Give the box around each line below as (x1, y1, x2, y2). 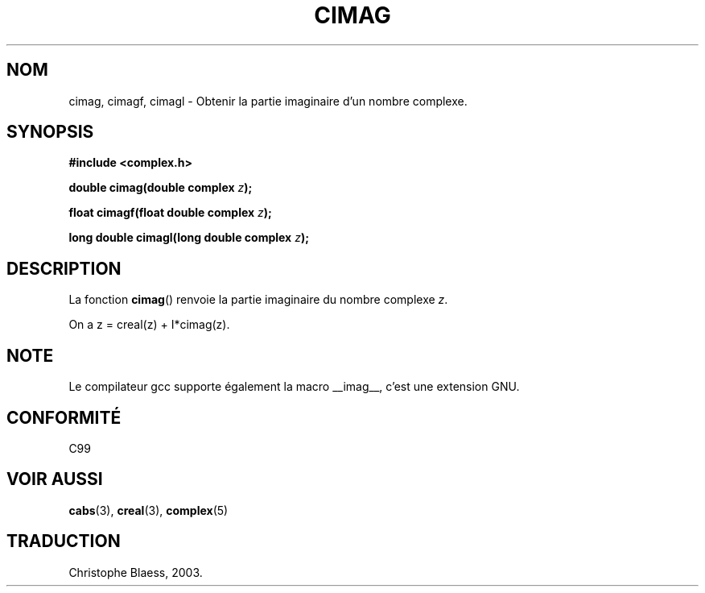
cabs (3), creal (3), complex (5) (68, 503, 229, 517)
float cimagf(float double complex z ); (68, 205, 272, 220)
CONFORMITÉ (6, 407, 122, 428)
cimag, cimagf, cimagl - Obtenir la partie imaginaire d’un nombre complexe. (68, 93, 468, 108)
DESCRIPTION (6, 258, 122, 279)
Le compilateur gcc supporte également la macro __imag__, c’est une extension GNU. (68, 379, 520, 394)
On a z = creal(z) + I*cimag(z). (68, 317, 230, 332)
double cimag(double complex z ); (68, 180, 253, 195)
